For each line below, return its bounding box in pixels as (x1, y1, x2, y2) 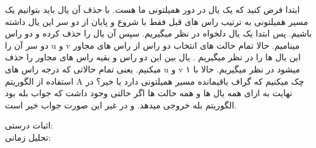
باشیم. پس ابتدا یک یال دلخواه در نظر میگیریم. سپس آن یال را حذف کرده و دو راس (5, 27, 312, 40)
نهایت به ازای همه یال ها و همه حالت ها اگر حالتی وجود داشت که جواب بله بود (5, 86, 293, 99)
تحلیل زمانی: (5, 130, 51, 143)
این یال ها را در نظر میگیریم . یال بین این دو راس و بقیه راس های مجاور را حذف (5, 51, 301, 63)
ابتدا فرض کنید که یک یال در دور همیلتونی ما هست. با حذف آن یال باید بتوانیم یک (5, 3, 300, 15)
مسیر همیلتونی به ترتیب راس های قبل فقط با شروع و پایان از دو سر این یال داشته (5, 15, 308, 27)
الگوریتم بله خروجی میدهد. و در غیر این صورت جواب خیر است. (5, 98, 237, 111)
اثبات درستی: (5, 119, 53, 132)
